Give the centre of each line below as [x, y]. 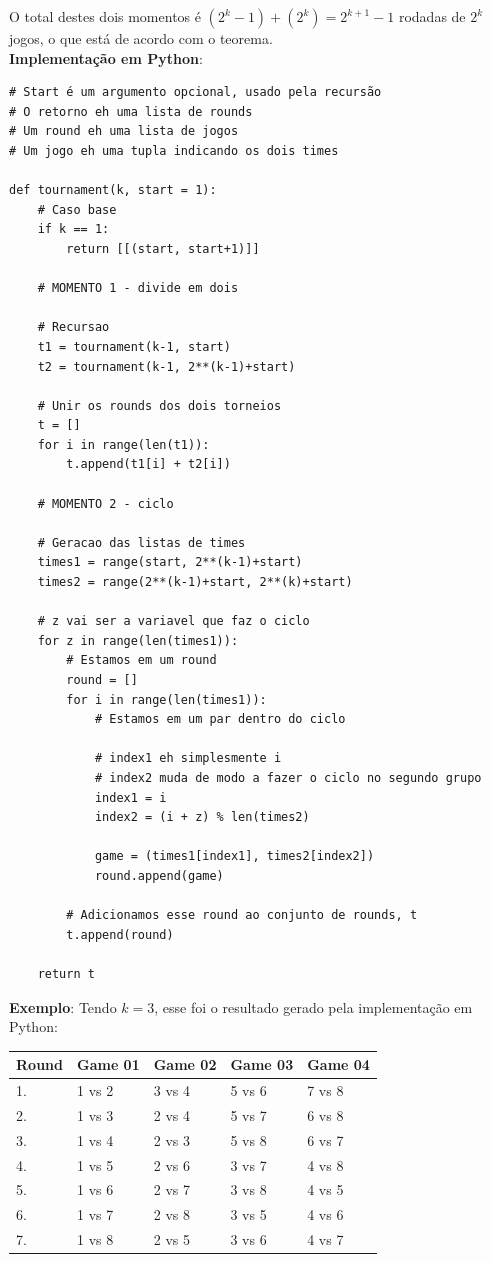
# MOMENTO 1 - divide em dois [138, 288]
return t [66, 973]
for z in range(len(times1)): [138, 640]
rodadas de [432, 16]
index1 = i [130, 797]
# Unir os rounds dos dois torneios [159, 405]
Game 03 [262, 1064]
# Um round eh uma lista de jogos [124, 131]
